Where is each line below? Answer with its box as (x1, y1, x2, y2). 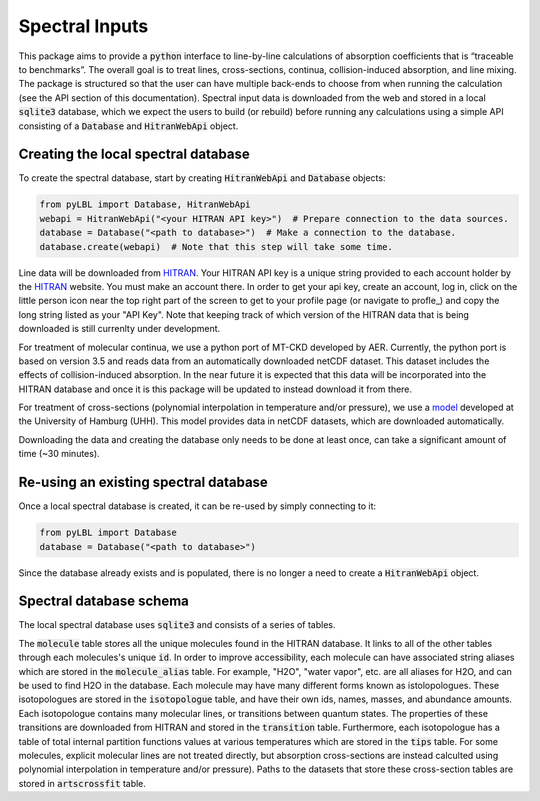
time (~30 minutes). (18, 448, 100, 460)
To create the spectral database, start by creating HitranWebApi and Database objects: (18, 172, 386, 184)
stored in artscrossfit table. (18, 777, 147, 789)
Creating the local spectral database (18, 146, 250, 163)
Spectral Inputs (18, 15, 149, 37)
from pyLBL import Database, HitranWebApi (39, 199, 251, 210)
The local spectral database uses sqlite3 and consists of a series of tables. (18, 619, 336, 631)
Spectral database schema (18, 593, 190, 610)
